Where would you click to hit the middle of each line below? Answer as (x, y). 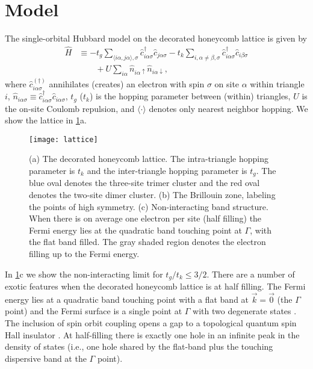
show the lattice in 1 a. (46, 120)
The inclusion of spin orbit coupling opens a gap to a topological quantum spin (151, 323)
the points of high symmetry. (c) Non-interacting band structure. (149, 206)
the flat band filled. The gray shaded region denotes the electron (147, 242)
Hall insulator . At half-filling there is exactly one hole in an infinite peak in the (152, 334)
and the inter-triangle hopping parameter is (167, 170)
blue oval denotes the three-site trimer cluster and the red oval (144, 183)
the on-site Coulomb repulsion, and (70, 108)
